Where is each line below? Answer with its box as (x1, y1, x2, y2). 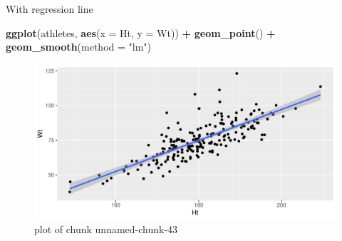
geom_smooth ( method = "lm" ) (6, 39, 152, 54)
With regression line (6, 1, 93, 16)
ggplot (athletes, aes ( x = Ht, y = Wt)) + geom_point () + (6, 25, 276, 40)
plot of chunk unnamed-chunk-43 (34, 222, 178, 237)
